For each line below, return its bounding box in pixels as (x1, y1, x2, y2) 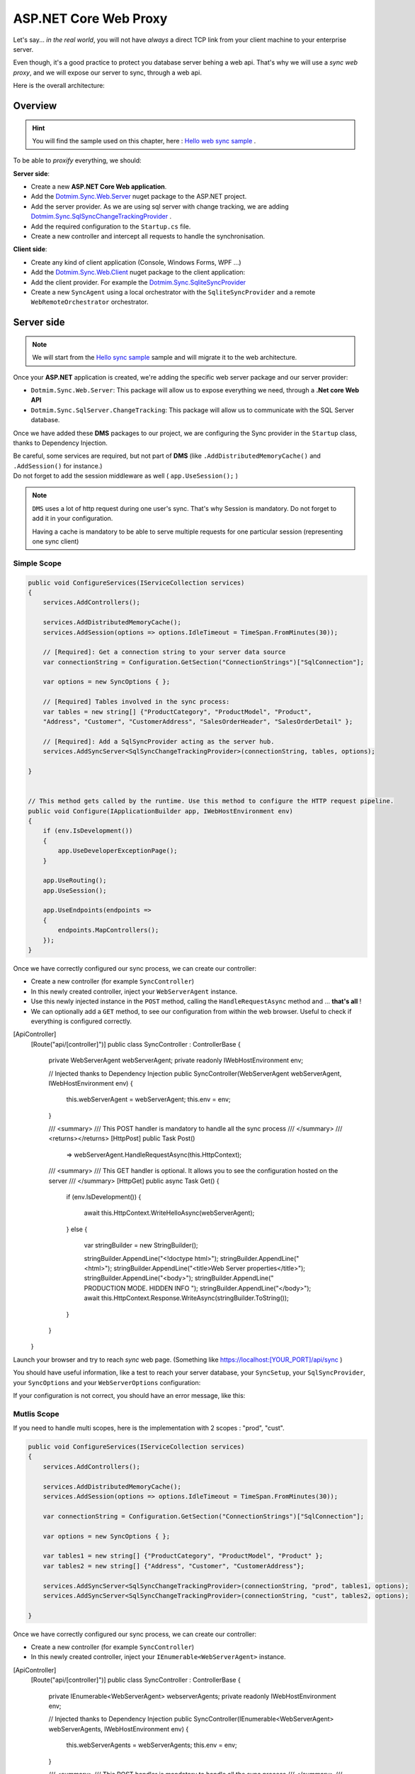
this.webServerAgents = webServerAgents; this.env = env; (66, 1741, 237, 1749)
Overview (13, 99, 57, 111)
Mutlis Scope (13, 1409, 59, 1418)
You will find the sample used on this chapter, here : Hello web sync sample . (32, 136, 256, 145)
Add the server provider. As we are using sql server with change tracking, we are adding (30, 202, 290, 211)
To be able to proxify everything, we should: (13, 156, 142, 165)
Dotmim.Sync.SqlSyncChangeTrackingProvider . (30, 212, 172, 221)
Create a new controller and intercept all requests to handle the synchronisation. (30, 232, 266, 241)
